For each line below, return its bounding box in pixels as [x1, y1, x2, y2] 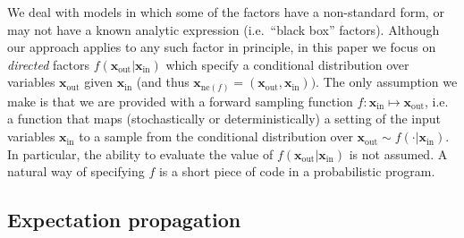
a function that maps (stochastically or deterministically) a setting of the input [7, 109, 442, 128]
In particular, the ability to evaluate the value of [7, 144, 274, 163]
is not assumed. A [349, 144, 448, 163]
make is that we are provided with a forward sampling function [7, 91, 353, 110]
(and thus [136, 72, 190, 91]
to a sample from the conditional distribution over [79, 127, 353, 146]
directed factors [7, 55, 89, 73]
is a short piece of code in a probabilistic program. [158, 162, 435, 181]
